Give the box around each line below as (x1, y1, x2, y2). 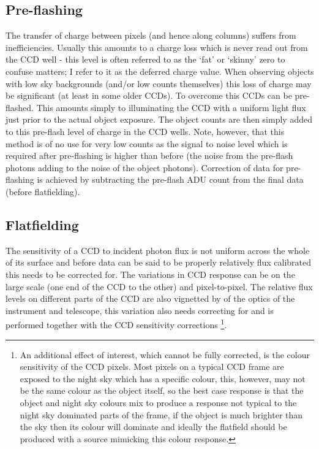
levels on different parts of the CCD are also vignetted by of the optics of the (6, 292, 295, 305)
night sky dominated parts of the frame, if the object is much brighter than (20, 408, 303, 421)
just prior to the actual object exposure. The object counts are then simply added (6, 113, 312, 126)
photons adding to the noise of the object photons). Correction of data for (6, 161, 283, 174)
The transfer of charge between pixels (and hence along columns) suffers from (6, 29, 296, 42)
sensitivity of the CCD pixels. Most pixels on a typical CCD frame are (20, 360, 284, 373)
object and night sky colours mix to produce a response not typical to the (20, 396, 297, 409)
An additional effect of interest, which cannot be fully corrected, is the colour (20, 348, 310, 361)
